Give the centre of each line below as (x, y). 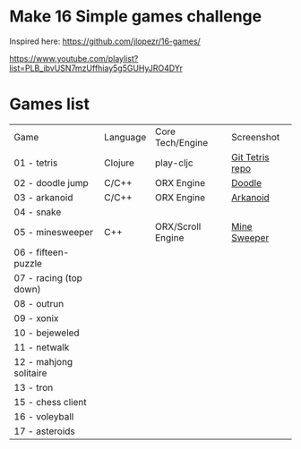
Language (125, 137)
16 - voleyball (44, 416)
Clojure (119, 163)
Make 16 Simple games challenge (136, 17)
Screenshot (256, 137)
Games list (49, 104)
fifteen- (52, 252)
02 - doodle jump (52, 182)
